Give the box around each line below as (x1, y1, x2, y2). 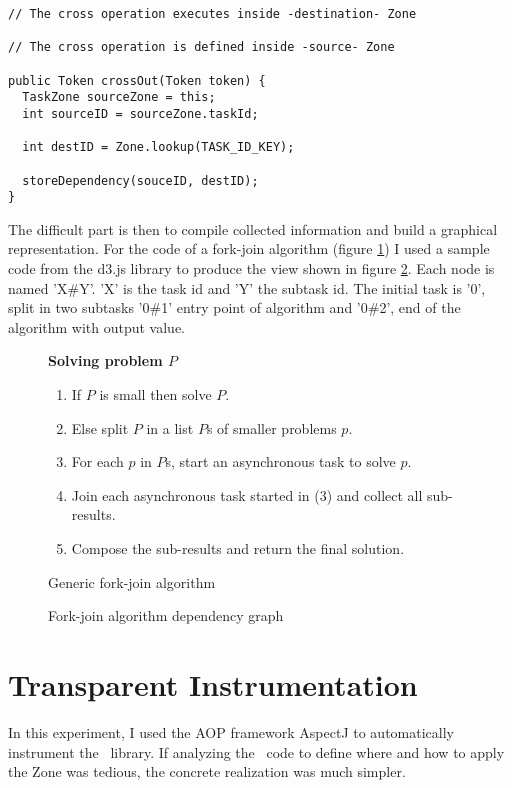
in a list (146, 417, 194, 438)
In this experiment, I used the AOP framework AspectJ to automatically (8, 721, 454, 742)
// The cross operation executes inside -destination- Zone (8, 7, 417, 21)
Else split (71, 417, 129, 438)
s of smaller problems (206, 417, 337, 438)
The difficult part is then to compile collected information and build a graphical (8, 218, 498, 239)
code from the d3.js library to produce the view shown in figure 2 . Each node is (8, 258, 495, 279)
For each (71, 451, 124, 472)
